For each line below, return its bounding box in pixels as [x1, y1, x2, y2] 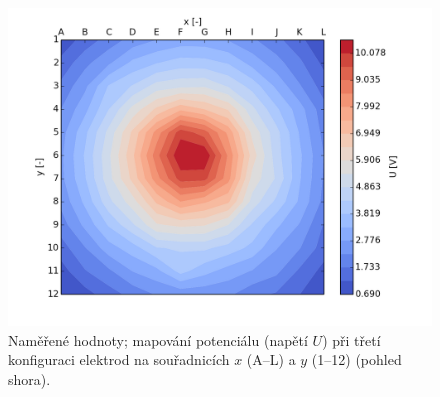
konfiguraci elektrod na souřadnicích [8, 349, 230, 370]
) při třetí [322, 329, 381, 350]
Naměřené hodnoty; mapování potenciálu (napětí [8, 329, 308, 350]
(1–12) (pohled [311, 349, 402, 370]
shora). [8, 368, 51, 389]
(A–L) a [246, 349, 296, 370]
